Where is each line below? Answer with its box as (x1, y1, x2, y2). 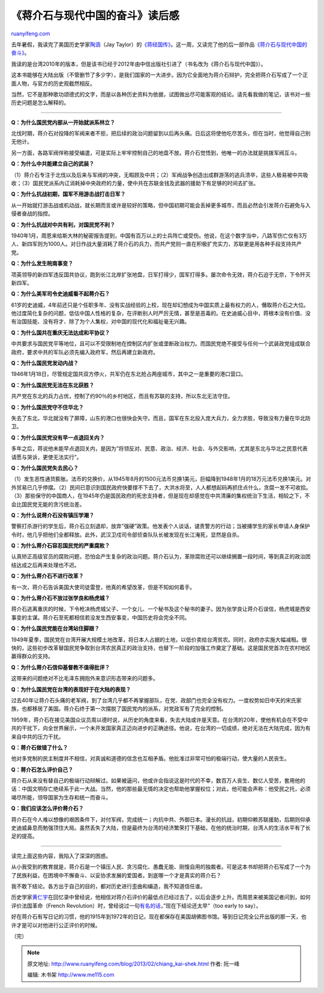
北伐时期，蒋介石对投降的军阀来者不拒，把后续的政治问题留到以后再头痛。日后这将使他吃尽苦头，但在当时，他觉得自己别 (11, 130, 311, 137)
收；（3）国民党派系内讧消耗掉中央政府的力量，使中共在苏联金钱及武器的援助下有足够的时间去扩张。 (11, 180, 259, 187)
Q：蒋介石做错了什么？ (11, 744, 68, 751)
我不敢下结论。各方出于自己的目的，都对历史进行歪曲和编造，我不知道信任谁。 (11, 882, 206, 890)
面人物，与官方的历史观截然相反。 (11, 80, 95, 87)
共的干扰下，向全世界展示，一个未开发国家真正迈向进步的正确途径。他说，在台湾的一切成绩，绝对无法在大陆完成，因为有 (11, 724, 311, 732)
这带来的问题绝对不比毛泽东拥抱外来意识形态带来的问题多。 (11, 675, 158, 682)
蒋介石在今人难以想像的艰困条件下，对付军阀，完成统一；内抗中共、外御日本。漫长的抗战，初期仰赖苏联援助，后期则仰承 (11, 816, 311, 823)
